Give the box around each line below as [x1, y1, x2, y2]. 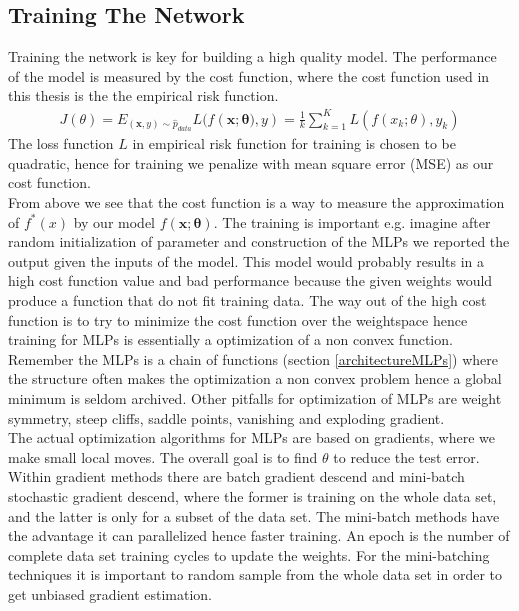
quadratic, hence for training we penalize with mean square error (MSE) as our [8, 152, 494, 173]
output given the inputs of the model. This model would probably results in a [8, 250, 485, 271]
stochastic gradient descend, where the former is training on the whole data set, [8, 485, 497, 506]
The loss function [8, 133, 114, 154]
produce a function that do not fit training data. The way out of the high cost [8, 289, 487, 310]
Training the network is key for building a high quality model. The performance [8, 46, 497, 67]
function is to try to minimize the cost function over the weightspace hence [8, 309, 468, 330]
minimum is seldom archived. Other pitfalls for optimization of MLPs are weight [8, 387, 502, 408]
